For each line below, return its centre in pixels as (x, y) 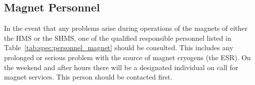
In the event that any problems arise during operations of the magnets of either (126, 28)
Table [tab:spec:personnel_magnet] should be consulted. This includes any (119, 47)
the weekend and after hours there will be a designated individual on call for (121, 67)
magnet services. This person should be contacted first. (88, 77)
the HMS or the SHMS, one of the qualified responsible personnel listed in (118, 38)
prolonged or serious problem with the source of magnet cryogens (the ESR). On (127, 57)
